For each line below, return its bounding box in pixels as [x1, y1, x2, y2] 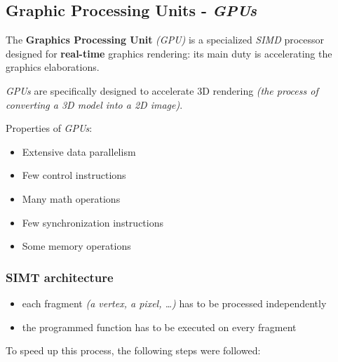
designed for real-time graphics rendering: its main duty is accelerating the [6, 46, 332, 60]
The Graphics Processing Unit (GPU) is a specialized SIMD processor [6, 32, 325, 47]
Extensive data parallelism [22, 144, 136, 159]
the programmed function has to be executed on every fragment [22, 319, 297, 334]
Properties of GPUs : [6, 121, 93, 135]
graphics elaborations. [6, 60, 100, 74]
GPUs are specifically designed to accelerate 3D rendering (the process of [6, 83, 318, 98]
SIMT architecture [6, 268, 114, 286]
